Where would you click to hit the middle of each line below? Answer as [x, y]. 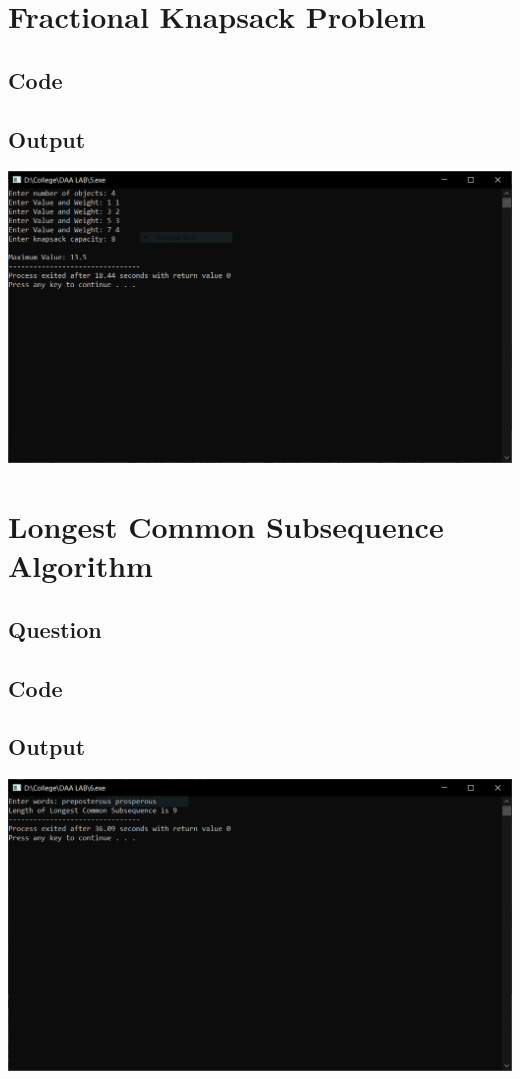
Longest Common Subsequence [226, 526]
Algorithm [80, 565]
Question [55, 628]
